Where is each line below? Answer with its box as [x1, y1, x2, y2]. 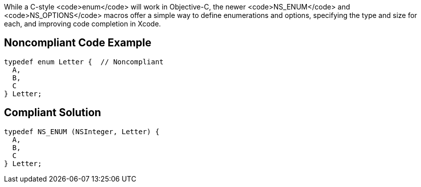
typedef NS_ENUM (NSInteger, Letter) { [4, 127, 159, 136]
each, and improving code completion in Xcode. [4, 19, 161, 28]
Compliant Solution [4, 106, 101, 119]
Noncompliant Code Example [4, 36, 151, 49]
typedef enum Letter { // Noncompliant [4, 57, 164, 66]
